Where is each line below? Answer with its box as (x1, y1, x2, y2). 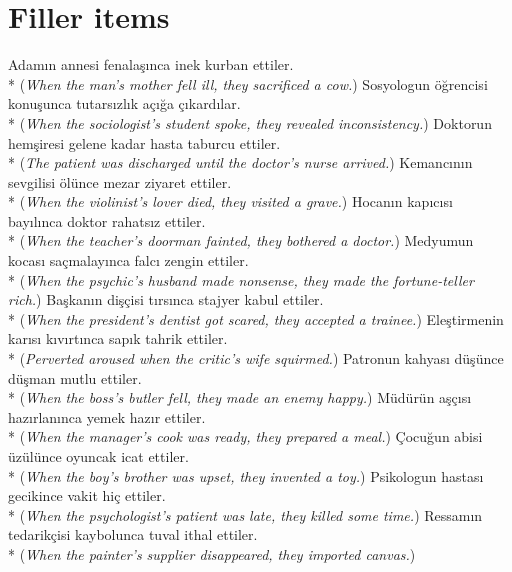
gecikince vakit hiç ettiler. (8, 485, 166, 506)
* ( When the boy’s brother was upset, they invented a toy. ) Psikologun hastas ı (8, 465, 484, 486)
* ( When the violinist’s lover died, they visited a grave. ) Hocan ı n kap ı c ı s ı (8, 191, 453, 212)
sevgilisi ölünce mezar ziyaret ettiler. (8, 171, 232, 192)
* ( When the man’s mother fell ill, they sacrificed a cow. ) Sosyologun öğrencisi (8, 73, 488, 94)
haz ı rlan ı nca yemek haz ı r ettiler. (8, 406, 206, 427)
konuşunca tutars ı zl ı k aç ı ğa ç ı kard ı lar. (8, 93, 241, 114)
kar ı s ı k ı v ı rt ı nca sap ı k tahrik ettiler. (8, 328, 228, 349)
